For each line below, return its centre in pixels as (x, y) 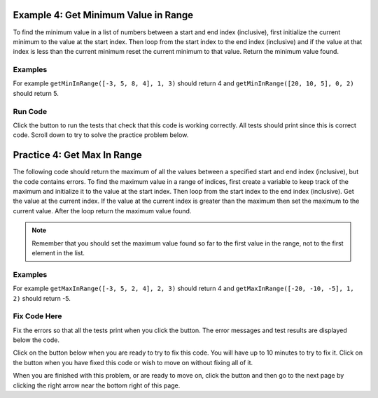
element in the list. (58, 253)
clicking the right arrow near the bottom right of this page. (97, 385)
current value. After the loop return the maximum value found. (102, 211)
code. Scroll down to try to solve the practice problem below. (101, 135)
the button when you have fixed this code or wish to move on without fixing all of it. (133, 362)
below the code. (36, 340)
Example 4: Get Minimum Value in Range (103, 15)
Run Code (30, 111)
